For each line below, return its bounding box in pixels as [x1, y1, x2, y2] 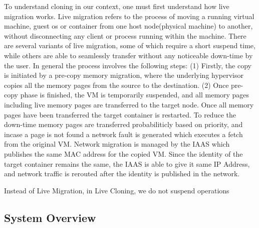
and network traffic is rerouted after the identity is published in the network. [4, 168, 240, 179]
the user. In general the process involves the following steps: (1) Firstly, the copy [4, 60, 251, 70]
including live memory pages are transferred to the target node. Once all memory [4, 99, 254, 109]
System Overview [4, 209, 96, 225]
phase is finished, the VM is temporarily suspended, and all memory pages [20, 89, 249, 100]
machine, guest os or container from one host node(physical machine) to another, [4, 21, 253, 31]
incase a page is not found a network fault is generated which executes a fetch [4, 129, 243, 139]
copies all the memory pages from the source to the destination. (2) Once [4, 79, 229, 90]
